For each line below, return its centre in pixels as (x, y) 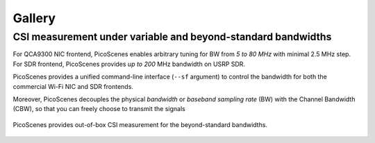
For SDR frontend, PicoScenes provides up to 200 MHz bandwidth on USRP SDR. (129, 64)
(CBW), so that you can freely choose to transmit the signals (99, 109)
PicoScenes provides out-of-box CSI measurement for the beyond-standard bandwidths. (140, 124)
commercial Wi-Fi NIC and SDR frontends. (73, 86)
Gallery (34, 18)
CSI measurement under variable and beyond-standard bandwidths (172, 37)
